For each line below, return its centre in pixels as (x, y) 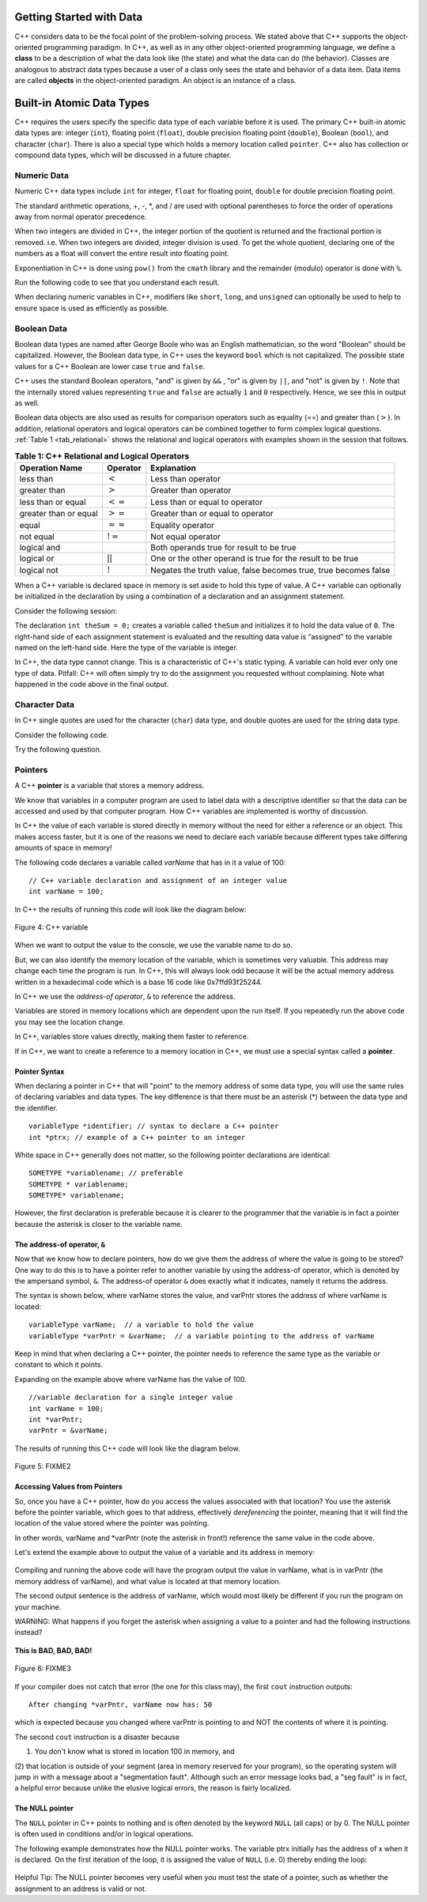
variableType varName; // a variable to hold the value (142, 1325)
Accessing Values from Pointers (68, 1487)
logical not (39, 570)
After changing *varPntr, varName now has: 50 (121, 1704)
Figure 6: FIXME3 (43, 1669)
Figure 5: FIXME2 (43, 1466)
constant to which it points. (59, 1364)
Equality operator (183, 525)
